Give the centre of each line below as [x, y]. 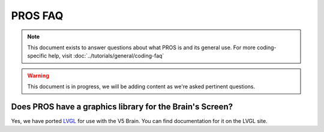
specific [37, 56]
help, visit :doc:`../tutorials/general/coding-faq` [106, 56]
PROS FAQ [37, 16]
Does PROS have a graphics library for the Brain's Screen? [122, 106]
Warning [38, 76]
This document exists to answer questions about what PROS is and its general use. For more [142, 47]
